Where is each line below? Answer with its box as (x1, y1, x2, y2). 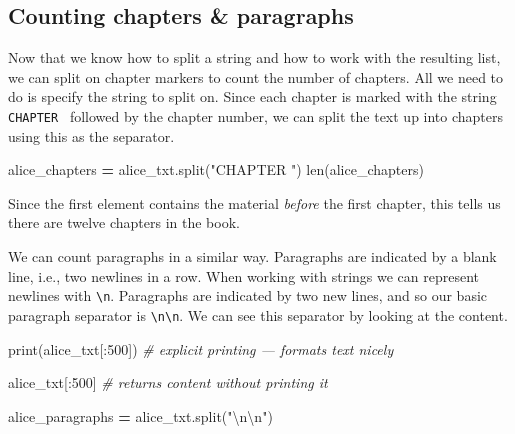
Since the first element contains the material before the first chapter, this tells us (8, 192, 501, 213)
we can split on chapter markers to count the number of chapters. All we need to (8, 66, 504, 87)
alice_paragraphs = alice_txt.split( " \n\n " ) (8, 405, 273, 426)
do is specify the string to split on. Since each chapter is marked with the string (8, 86, 497, 107)
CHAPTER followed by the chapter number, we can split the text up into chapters (8, 105, 504, 126)
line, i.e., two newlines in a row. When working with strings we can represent (8, 265, 480, 286)
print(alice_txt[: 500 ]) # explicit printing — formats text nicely (8, 338, 394, 359)
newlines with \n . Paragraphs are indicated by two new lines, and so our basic (8, 285, 488, 306)
